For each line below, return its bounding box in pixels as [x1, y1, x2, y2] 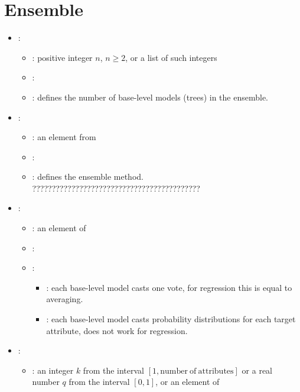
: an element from [32, 131, 96, 143]
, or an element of [155, 375, 220, 388]
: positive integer [32, 51, 93, 63]
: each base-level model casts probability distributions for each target [46, 313, 296, 325]
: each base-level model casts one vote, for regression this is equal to [46, 281, 292, 293]
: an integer [32, 364, 74, 376]
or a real [242, 364, 273, 376]
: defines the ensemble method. [32, 170, 144, 183]
